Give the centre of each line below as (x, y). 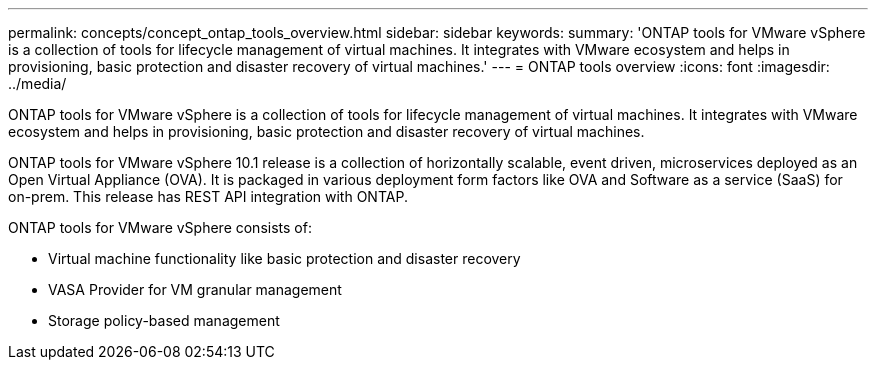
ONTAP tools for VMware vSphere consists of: (160, 227)
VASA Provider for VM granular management (195, 289)
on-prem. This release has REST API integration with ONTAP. (208, 196)
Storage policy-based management (164, 320)
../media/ (37, 83)
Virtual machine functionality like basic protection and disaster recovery (284, 258)
